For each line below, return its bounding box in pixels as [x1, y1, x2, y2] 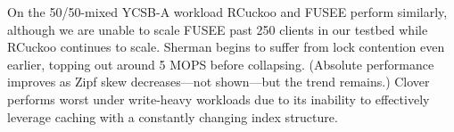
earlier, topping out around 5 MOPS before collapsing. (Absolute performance [7, 54, 434, 73]
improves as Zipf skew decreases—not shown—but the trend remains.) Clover [7, 72, 430, 91]
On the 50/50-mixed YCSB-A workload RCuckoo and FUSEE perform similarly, [7, 3, 448, 21]
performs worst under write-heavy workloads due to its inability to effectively [7, 89, 430, 108]
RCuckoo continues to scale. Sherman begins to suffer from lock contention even [7, 37, 445, 56]
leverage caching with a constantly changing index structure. [7, 107, 338, 126]
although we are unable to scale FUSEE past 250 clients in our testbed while [7, 20, 428, 38]
